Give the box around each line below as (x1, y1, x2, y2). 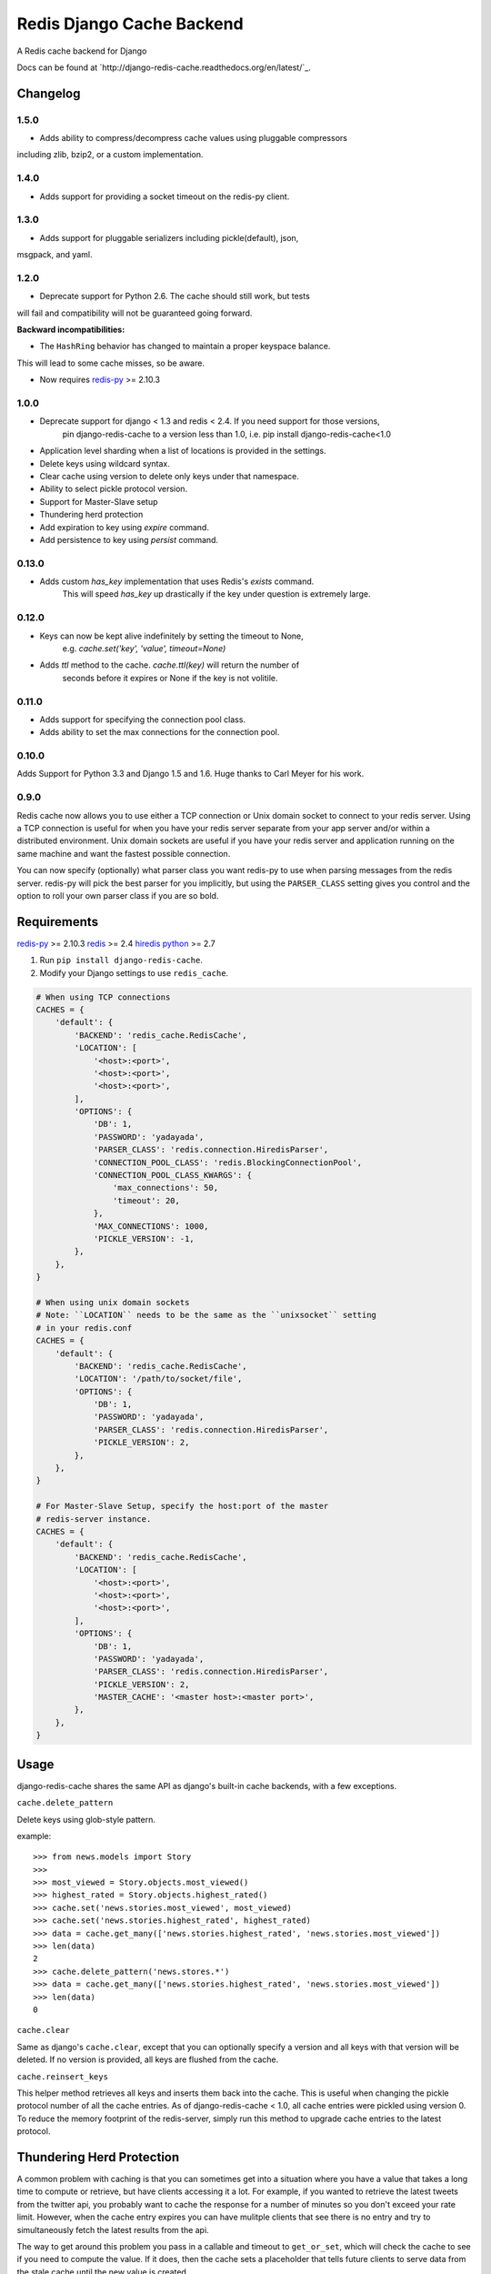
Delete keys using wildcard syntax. (39, 458, 170, 468)
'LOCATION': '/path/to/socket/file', (74, 1373, 243, 1384)
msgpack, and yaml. (16, 249, 93, 260)
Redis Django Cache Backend (16, 14, 245, 34)
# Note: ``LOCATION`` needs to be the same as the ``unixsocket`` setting (35, 1310, 377, 1321)
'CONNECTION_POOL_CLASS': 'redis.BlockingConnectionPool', (93, 1157, 363, 1168)
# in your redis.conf (35, 1323, 133, 1333)
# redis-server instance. (35, 1514, 152, 1524)
